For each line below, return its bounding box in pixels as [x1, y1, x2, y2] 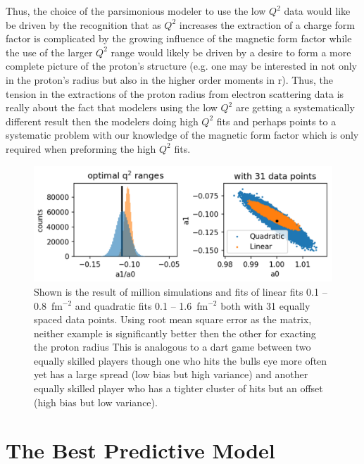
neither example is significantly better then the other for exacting [34, 325, 316, 340]
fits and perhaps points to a [216, 113, 337, 128]
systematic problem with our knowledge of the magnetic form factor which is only [6, 127, 359, 142]
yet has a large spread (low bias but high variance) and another [34, 367, 308, 382]
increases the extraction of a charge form [179, 17, 355, 32]
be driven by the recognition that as [6, 17, 161, 32]
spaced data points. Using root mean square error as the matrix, [34, 312, 312, 327]
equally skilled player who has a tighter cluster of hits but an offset [34, 381, 323, 396]
